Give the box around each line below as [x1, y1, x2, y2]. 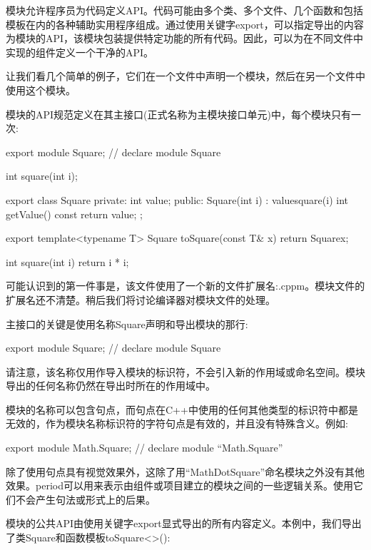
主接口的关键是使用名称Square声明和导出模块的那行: [6, 316, 248, 331]
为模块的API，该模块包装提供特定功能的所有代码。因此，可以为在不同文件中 [6, 31, 364, 46]
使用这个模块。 [6, 82, 76, 97]
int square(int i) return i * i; [6, 254, 129, 269]
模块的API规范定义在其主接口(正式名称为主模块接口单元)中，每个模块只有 [6, 106, 351, 121]
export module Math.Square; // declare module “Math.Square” [6, 440, 283, 455]
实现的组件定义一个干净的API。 [6, 44, 154, 59]
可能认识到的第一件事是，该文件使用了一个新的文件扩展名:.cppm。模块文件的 [6, 278, 365, 293]
